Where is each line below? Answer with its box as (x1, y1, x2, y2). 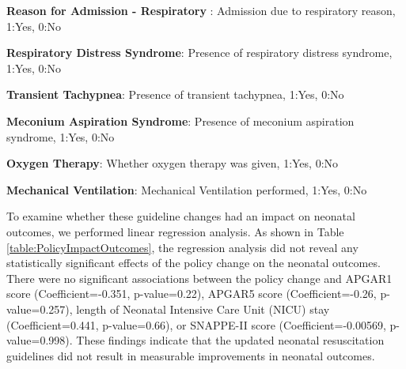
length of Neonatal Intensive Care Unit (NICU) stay (76, 300, 330, 317)
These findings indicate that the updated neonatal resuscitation (76, 332, 385, 348)
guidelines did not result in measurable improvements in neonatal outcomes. (6, 347, 375, 363)
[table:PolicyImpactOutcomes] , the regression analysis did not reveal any (6, 239, 359, 255)
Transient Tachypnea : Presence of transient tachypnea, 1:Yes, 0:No (6, 86, 344, 103)
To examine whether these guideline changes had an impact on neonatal (6, 208, 355, 224)
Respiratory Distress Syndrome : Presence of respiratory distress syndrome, (6, 44, 393, 61)
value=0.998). (6, 332, 73, 348)
